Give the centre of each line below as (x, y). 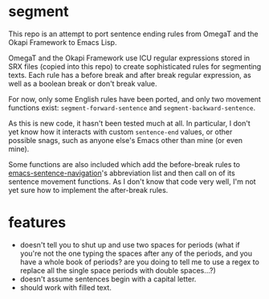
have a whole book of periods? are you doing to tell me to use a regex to (139, 262)
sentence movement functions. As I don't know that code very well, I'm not (132, 181)
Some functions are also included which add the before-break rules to (124, 164)
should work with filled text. (66, 287)
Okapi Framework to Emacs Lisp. (63, 42)
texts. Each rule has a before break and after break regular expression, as (130, 75)
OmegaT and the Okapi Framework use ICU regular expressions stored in (129, 58)
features (37, 223)
